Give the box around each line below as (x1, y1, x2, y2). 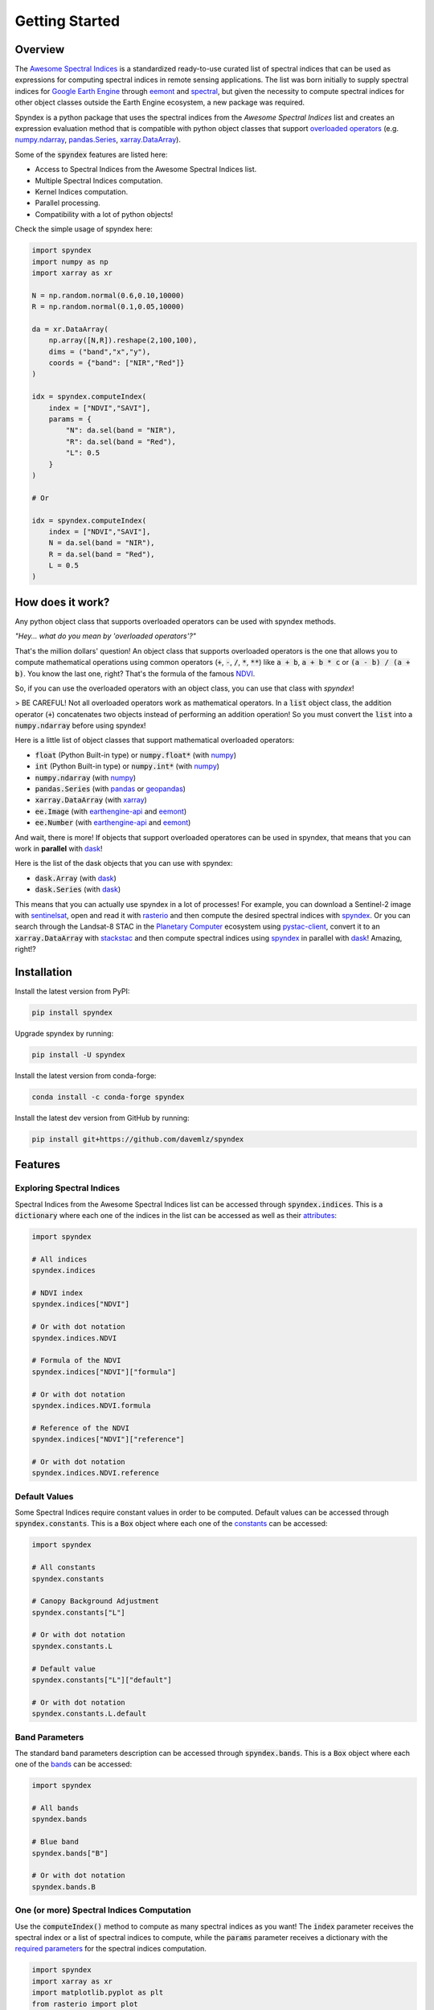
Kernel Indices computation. (35, 187, 129, 196)
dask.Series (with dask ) (35, 884, 121, 894)
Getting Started (14, 12, 121, 30)
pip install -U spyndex (31, 1050, 126, 1059)
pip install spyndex (31, 1008, 113, 1017)
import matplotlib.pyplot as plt (31, 1988, 164, 1997)
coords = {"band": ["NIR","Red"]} (48, 359, 185, 367)
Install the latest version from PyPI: (14, 987, 130, 996)
